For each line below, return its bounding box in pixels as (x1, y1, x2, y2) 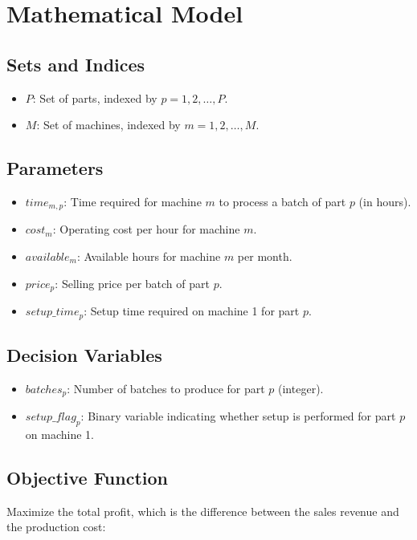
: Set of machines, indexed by (36, 116, 181, 133)
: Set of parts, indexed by (32, 89, 157, 106)
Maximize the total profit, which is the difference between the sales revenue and (6, 502, 399, 519)
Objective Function (6, 465, 169, 489)
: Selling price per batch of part (55, 274, 210, 291)
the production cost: (6, 518, 106, 535)
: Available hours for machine (76, 248, 221, 265)
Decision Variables (6, 342, 162, 367)
